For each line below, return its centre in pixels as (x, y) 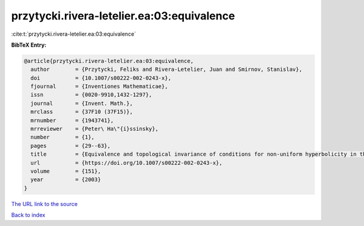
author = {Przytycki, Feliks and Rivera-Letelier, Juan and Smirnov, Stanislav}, (167, 69)
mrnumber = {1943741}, (72, 120)
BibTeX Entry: (29, 45)
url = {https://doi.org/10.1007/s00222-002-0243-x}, (126, 163)
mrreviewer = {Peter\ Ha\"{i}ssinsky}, (95, 129)
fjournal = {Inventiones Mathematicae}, (99, 87)
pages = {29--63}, (71, 146)
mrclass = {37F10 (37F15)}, (82, 112)
